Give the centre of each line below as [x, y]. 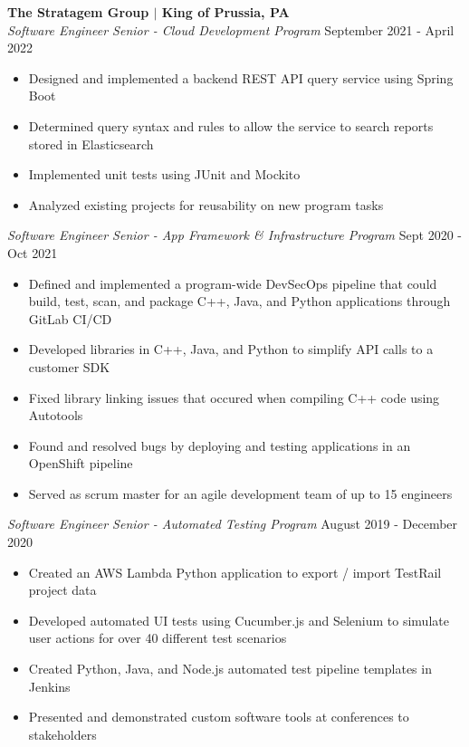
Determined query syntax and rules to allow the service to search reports [231, 125]
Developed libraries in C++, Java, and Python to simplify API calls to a [231, 349]
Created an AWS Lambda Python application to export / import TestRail [235, 572]
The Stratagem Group [78, 12]
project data [62, 590]
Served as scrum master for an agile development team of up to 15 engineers [240, 493]
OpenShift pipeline [81, 463]
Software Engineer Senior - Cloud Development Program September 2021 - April [231, 29]
